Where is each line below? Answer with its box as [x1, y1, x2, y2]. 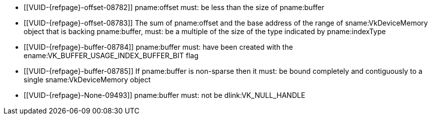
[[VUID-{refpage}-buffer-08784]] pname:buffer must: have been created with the [24, 43, 293, 51]
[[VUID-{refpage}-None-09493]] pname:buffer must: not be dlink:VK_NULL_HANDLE [24, 91, 305, 99]
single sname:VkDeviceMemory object [24, 75, 151, 84]
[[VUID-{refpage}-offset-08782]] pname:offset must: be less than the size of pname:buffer [24, 3, 325, 12]
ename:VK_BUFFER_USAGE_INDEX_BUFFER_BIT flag [24, 51, 198, 60]
